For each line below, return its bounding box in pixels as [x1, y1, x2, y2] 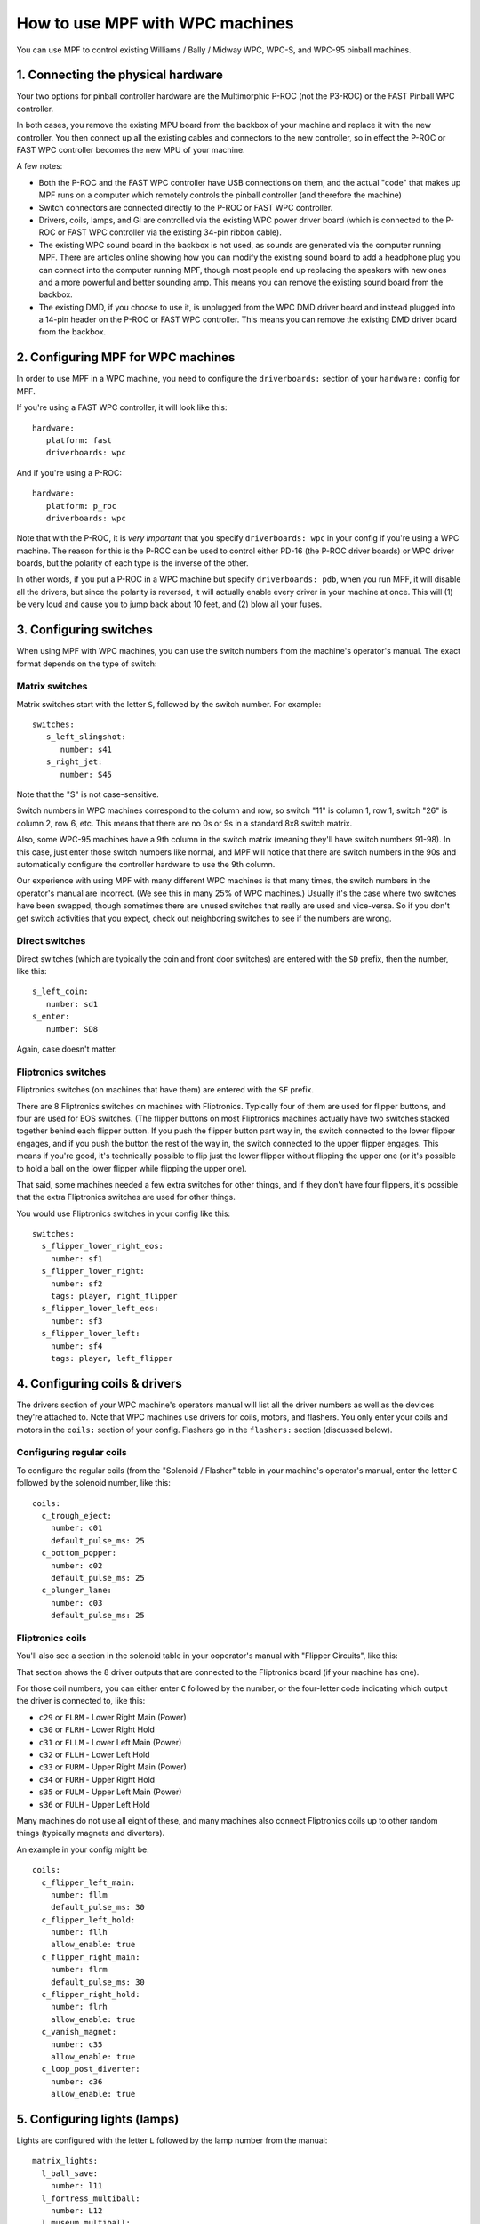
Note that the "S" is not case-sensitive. [16, 789, 159, 800]
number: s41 [60, 744, 113, 754]
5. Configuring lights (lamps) [16, 2111, 180, 2126]
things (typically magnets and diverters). [16, 1828, 165, 1839]
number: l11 [50, 2180, 103, 2191]
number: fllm [50, 1890, 108, 1899]
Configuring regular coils [16, 1446, 128, 1459]
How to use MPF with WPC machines [16, 13, 295, 33]
